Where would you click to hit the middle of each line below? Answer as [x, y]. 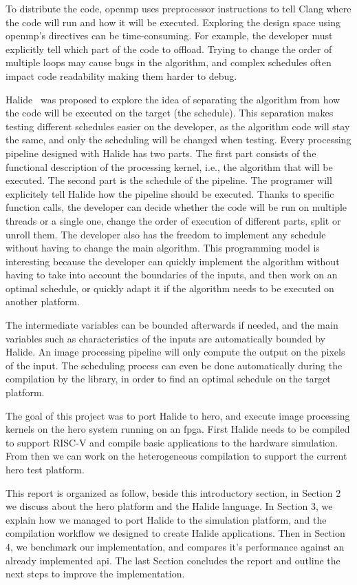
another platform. [43, 301]
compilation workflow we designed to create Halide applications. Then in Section [175, 533]
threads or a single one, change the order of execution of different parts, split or [173, 220]
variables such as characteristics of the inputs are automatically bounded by [165, 338]
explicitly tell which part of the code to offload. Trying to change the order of [169, 49]
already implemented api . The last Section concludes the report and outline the [173, 560]
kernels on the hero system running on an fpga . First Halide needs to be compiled [178, 429]
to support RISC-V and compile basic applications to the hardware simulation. [172, 442]
